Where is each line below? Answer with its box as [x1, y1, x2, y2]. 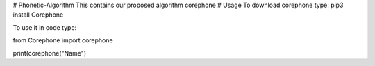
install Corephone [12, 10, 64, 19]
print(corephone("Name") [12, 49, 87, 57]
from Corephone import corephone [12, 36, 114, 44]
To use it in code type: [12, 23, 77, 31]
